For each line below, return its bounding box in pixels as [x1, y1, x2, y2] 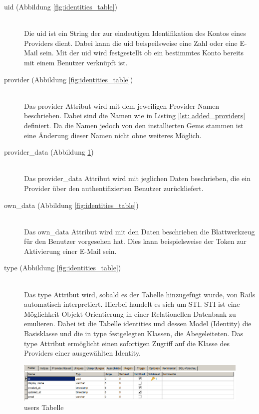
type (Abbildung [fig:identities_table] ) [4, 262, 121, 273]
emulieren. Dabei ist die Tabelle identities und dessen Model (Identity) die [24, 318, 252, 329]
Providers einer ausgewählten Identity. [24, 348, 141, 358]
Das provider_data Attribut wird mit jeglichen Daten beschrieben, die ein [24, 173, 251, 184]
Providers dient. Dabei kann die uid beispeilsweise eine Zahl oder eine [24, 37, 238, 48]
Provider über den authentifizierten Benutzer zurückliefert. [24, 183, 204, 193]
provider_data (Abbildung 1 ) [4, 147, 94, 157]
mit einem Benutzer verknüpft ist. [24, 57, 128, 67]
